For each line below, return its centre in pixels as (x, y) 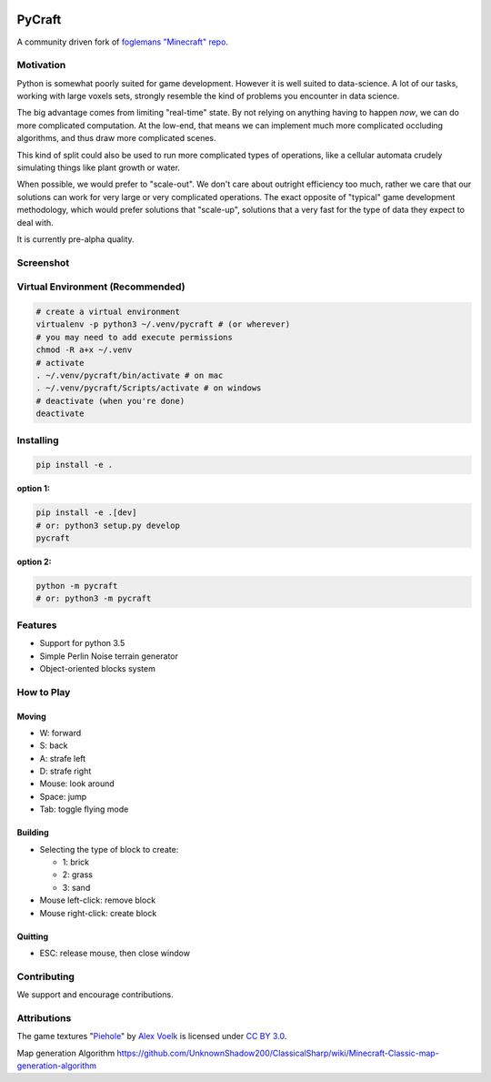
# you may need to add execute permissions (135, 337)
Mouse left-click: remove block (98, 900)
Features (37, 625)
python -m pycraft (77, 586)
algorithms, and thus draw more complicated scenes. (117, 138)
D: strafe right (65, 771)
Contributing (45, 976)
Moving (32, 716)
